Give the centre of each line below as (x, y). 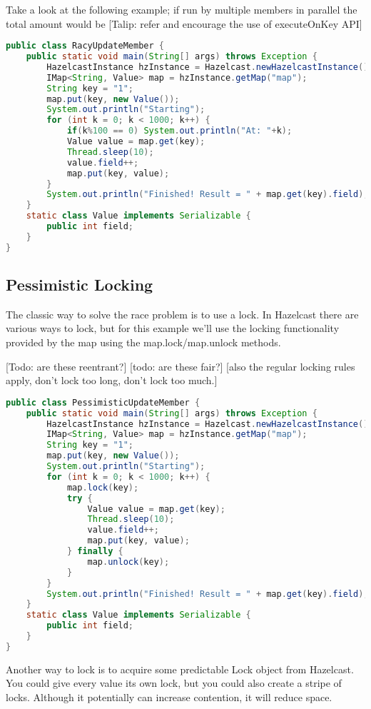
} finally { (95, 552)
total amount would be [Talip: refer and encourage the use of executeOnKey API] (184, 23)
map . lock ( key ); (103, 487)
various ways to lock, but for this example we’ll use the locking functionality (173, 328)
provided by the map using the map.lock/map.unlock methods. (143, 342)
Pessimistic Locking (80, 285)
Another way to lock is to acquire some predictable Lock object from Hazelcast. (180, 669)
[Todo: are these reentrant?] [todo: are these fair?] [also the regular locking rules (181, 366)
